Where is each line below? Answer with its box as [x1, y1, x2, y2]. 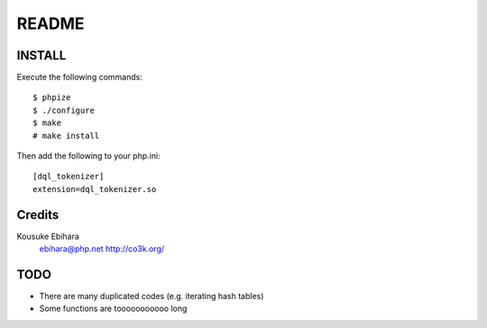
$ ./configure [32, 105, 95, 115]
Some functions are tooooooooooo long [39, 303, 188, 314]
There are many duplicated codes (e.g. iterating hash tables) [39, 291, 264, 301]
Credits [16, 207, 60, 223]
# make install [32, 131, 100, 141]
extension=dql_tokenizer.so [32, 184, 157, 194]
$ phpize [32, 93, 71, 103]
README [16, 14, 85, 33]
